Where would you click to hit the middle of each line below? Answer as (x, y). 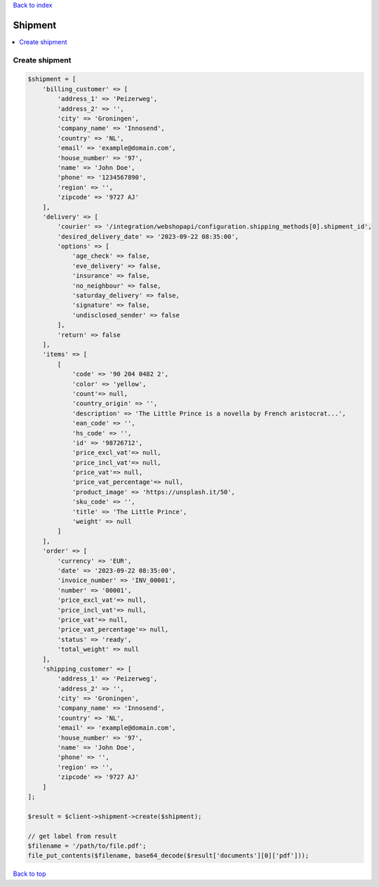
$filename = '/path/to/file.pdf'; (87, 846)
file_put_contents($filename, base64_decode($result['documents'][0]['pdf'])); (168, 856)
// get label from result (72, 836)
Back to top (29, 874)
